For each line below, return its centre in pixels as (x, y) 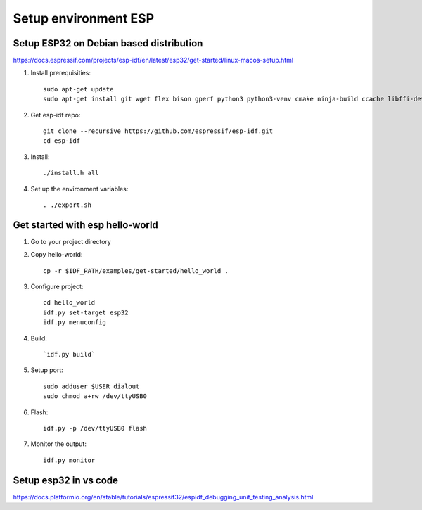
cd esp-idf (62, 141)
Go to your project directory (71, 241)
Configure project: (57, 287)
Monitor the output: (59, 444)
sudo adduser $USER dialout (91, 386)
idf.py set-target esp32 (86, 312)
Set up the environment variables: (79, 189)
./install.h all (71, 173)
